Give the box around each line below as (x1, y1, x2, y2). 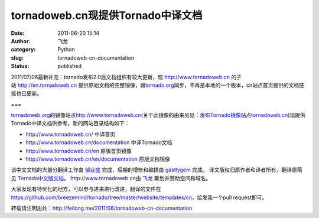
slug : (11, 54, 24, 61)
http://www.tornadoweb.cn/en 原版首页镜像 (25, 147, 132, 154)
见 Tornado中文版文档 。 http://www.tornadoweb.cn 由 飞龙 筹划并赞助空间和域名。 (11, 174, 211, 181)
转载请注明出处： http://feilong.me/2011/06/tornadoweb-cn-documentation (11, 204, 193, 212)
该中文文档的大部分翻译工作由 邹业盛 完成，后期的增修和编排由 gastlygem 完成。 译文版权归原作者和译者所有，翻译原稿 (11, 166, 302, 174)
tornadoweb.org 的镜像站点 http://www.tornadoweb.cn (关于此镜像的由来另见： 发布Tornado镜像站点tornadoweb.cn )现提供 (11, 112, 305, 119)
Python (57, 46, 75, 53)
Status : (11, 63, 30, 70)
